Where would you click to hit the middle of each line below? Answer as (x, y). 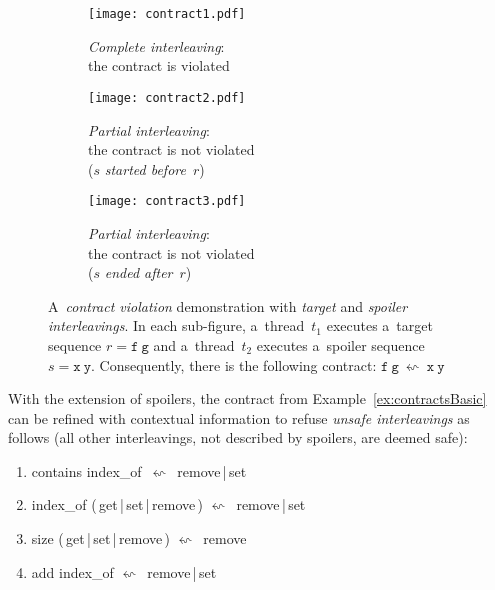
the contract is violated (159, 65)
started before (145, 168)
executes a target (379, 325)
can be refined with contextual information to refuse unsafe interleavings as (239, 417)
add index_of (72, 571)
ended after (138, 272)
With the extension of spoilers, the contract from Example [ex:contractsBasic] (247, 398)
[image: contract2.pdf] (167, 97)
